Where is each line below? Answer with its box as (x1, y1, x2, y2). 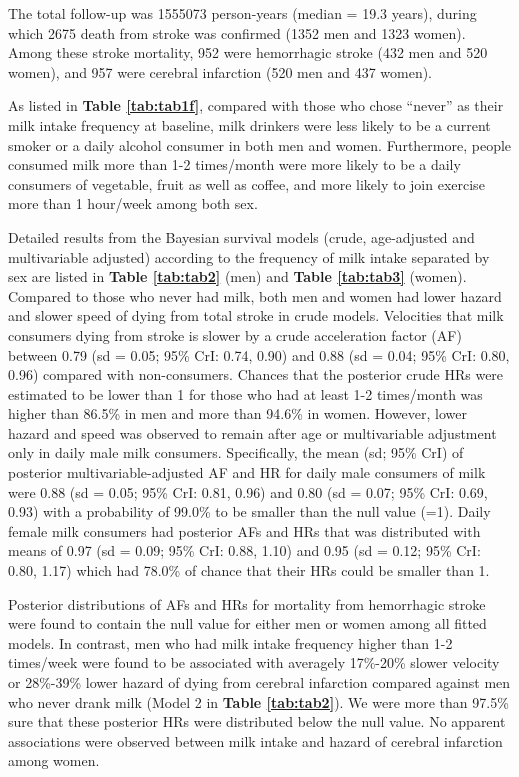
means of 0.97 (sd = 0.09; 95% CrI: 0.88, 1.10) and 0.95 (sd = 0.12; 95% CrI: (8, 540, 481, 561)
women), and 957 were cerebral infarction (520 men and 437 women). (8, 61, 433, 82)
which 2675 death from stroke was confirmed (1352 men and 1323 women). (8, 22, 466, 43)
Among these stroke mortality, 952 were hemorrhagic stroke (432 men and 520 (8, 42, 488, 63)
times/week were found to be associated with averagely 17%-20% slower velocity (8, 652, 500, 673)
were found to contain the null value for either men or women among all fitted (8, 613, 487, 634)
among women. (8, 750, 100, 771)
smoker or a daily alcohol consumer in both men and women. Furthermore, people (8, 134, 512, 155)
